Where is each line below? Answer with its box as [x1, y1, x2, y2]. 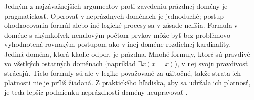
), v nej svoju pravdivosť [174, 58, 248, 68]
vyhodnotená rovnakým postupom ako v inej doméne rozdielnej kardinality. [4, 39, 231, 49]
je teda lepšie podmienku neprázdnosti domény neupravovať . [4, 87, 188, 97]
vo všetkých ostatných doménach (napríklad [4, 58, 136, 68]
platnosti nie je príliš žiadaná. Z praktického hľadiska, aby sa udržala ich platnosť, [4, 77, 251, 87]
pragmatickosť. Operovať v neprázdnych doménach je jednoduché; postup [4, 10, 224, 20]
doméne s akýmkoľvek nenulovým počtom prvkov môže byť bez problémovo [4, 29, 231, 40]
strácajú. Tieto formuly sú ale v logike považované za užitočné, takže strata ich [4, 68, 241, 78]
